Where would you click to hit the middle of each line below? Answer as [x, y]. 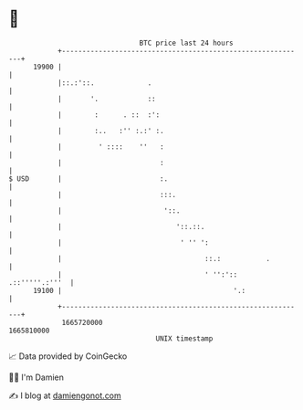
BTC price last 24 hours [186, 43]
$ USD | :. [89, 179]
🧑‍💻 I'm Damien [37, 377]
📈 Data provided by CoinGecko [68, 356]
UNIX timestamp [184, 338]
